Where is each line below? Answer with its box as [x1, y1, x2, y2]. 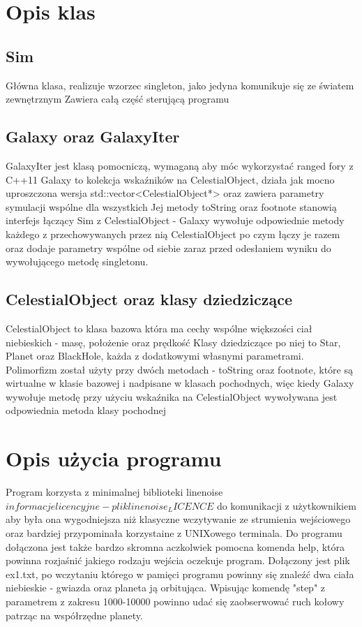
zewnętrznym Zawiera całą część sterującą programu [6, 91, 229, 106]
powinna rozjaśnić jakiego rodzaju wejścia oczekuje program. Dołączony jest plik [6, 553, 350, 568]
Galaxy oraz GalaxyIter [6, 126, 180, 147]
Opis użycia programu [6, 444, 222, 473]
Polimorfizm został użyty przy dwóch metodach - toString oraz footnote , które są [6, 362, 353, 376]
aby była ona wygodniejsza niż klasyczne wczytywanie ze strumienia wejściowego [6, 512, 351, 526]
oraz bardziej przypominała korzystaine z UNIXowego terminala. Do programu [6, 525, 342, 540]
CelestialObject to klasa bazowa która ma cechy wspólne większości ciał [6, 320, 312, 335]
